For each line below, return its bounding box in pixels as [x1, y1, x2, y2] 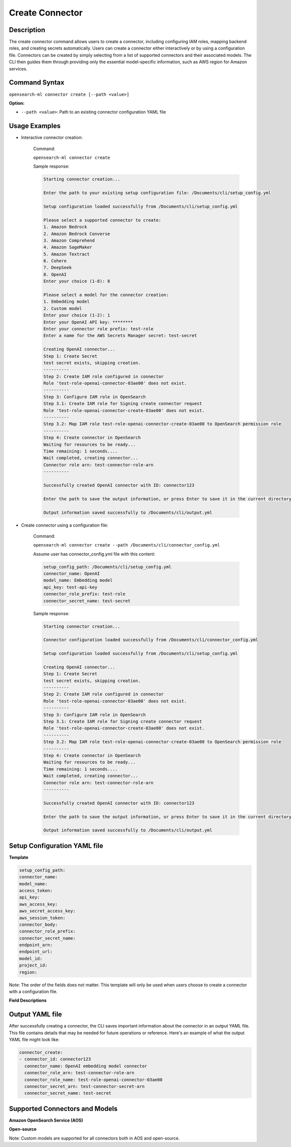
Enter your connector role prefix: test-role [43, 326, 154, 331]
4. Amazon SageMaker [43, 244, 92, 250]
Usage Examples [9, 122, 61, 130]
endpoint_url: [19, 949, 53, 955]
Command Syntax [9, 78, 65, 87]
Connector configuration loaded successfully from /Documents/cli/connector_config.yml [43, 637, 259, 643]
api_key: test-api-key [43, 584, 97, 590]
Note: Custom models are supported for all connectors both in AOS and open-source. [9, 1135, 180, 1141]
